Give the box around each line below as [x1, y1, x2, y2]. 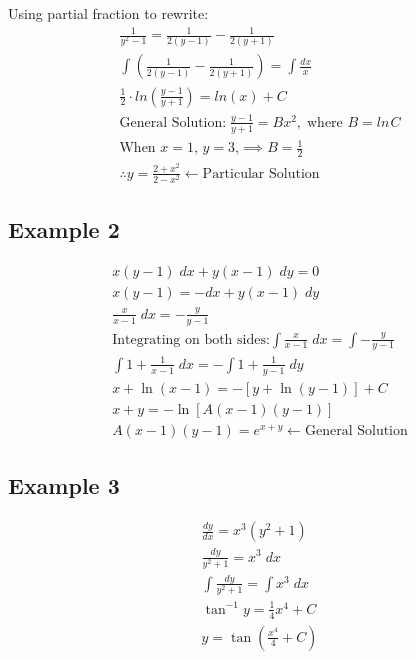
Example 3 [8, 470, 120, 501]
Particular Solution [202, 166, 320, 181]
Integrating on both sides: [112, 332, 270, 347]
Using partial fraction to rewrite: [8, 3, 209, 23]
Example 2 [8, 214, 120, 245]
